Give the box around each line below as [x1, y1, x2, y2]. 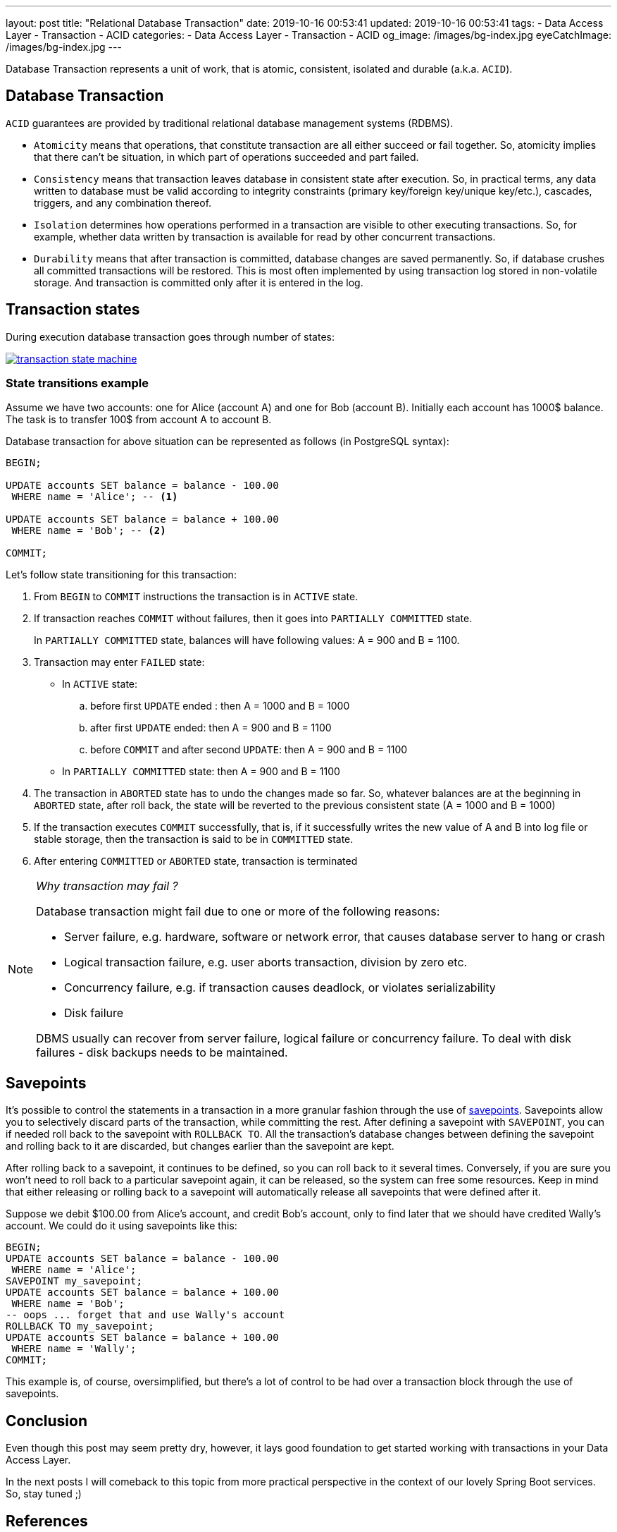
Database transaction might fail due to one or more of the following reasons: [36, 904, 440, 919]
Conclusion [6, 1411, 88, 1430]
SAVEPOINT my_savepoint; [6, 1275, 142, 1287]
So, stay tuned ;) [6, 1488, 82, 1500]
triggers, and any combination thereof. [34, 196, 212, 209]
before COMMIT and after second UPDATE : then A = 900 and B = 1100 [90, 743, 408, 756]
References [6, 1512, 88, 1530]
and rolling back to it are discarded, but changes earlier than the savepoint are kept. [6, 1140, 394, 1153]
